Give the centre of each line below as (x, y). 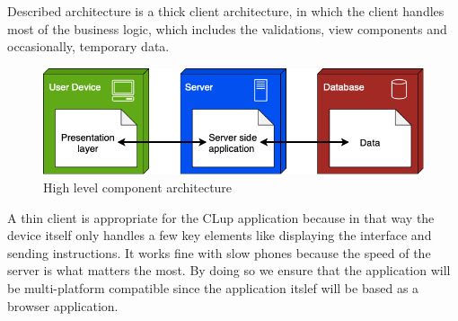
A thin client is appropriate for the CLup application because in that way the (221, 217)
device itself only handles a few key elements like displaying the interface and (220, 235)
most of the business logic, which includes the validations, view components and (227, 28)
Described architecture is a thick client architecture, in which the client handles (226, 11)
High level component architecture (138, 187)
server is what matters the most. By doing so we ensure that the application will (229, 270)
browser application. (63, 305)
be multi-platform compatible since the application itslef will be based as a (213, 287)
